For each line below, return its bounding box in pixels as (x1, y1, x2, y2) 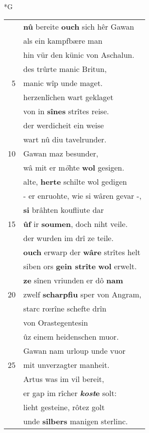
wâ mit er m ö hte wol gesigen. (23, 161, 124, 173)
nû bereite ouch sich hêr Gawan (23, 20, 134, 32)
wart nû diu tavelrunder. (23, 133, 107, 145)
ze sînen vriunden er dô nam (23, 274, 123, 286)
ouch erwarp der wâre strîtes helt (23, 246, 141, 258)
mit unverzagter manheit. (23, 359, 110, 370)
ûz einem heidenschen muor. (23, 330, 119, 342)
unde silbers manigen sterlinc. (23, 415, 128, 427)
